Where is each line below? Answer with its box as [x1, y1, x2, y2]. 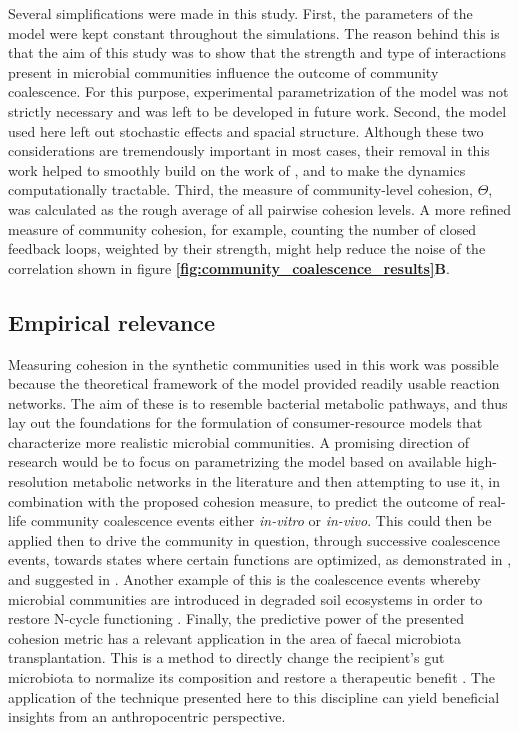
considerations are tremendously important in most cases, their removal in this [8, 140, 490, 161]
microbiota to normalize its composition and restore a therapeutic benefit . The [8, 667, 495, 688]
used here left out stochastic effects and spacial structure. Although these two [8, 120, 484, 141]
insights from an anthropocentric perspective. [8, 706, 286, 727]
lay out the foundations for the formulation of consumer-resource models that [8, 412, 483, 433]
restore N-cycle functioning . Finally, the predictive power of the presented [8, 608, 464, 629]
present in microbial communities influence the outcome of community [8, 61, 439, 82]
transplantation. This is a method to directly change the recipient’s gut [8, 647, 445, 668]
